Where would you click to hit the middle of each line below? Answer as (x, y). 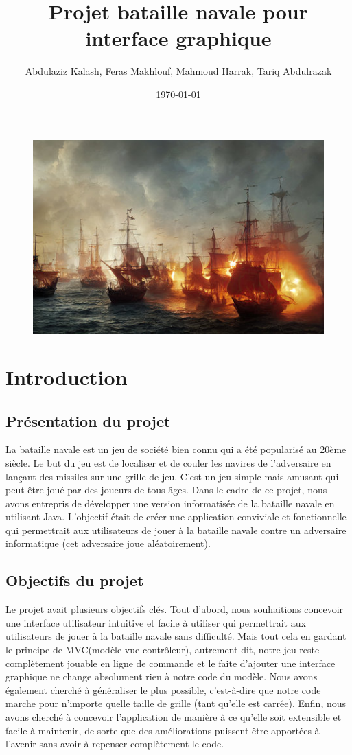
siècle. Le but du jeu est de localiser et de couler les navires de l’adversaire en (168, 462)
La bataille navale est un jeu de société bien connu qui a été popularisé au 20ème (176, 449)
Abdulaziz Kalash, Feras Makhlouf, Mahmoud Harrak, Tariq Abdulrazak (178, 71)
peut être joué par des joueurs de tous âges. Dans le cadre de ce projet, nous (166, 490)
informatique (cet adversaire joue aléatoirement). (108, 543)
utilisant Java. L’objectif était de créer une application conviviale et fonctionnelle (176, 516)
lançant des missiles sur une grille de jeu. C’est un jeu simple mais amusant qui (172, 476)
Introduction (67, 376)
